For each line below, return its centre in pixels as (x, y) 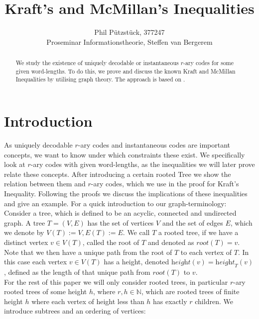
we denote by (24, 232)
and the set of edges (193, 222)
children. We (214, 301)
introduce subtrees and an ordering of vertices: (75, 311)
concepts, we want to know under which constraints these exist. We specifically (125, 154)
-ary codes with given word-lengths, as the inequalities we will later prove (143, 164)
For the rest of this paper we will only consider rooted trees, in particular (116, 281)
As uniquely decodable (38, 145)
